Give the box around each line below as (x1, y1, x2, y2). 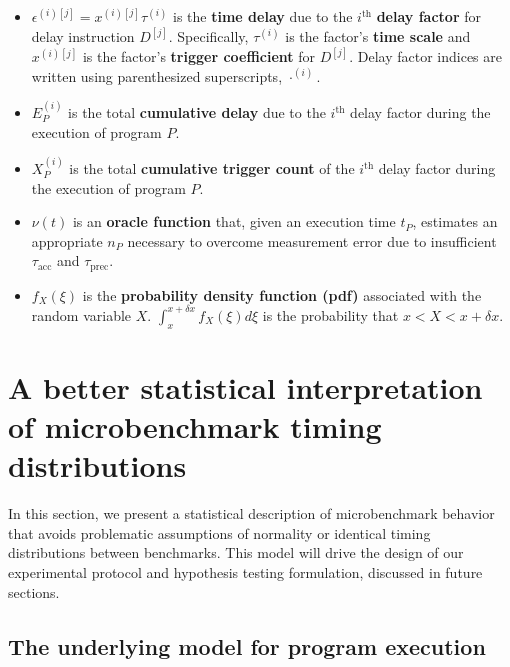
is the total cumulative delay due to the (68, 102, 326, 123)
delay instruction (31, 26, 135, 47)
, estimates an (412, 211, 498, 232)
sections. (8, 581, 60, 602)
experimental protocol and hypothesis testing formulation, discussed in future (8, 562, 483, 583)
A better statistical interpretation (8, 366, 483, 407)
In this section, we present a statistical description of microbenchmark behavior (8, 503, 495, 524)
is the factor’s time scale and (285, 26, 471, 47)
